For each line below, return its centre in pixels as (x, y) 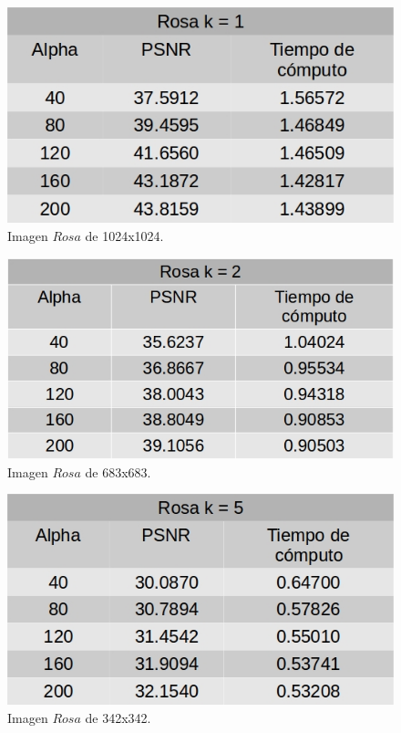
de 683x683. (118, 471)
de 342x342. (118, 717)
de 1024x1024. (124, 236)
